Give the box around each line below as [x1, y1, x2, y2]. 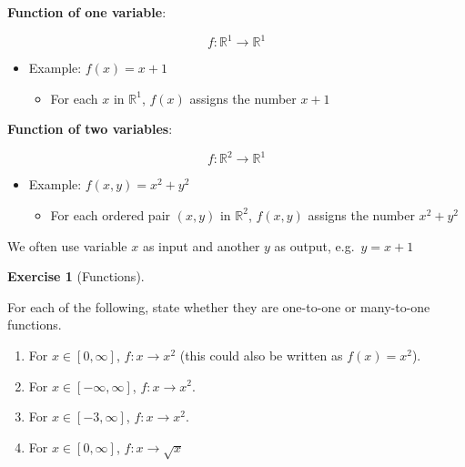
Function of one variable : [7, 3, 167, 21]
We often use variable [7, 236, 127, 255]
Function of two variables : [7, 119, 173, 138]
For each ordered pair [50, 205, 171, 224]
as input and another [142, 236, 260, 255]
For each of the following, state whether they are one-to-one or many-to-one [7, 297, 430, 316]
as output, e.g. [274, 236, 355, 255]
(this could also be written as [179, 345, 343, 364]
